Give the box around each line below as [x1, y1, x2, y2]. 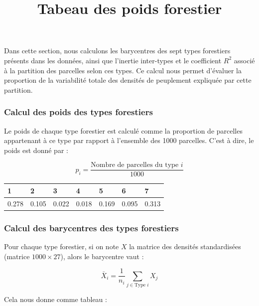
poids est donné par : [4, 145, 68, 155]
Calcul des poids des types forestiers [4, 106, 153, 118]
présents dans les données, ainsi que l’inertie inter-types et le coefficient [4, 55, 222, 65]
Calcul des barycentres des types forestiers [4, 221, 179, 234]
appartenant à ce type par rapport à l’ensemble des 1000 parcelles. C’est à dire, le [4, 135, 254, 146]
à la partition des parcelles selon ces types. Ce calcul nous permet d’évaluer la [4, 65, 242, 75]
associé [234, 55, 255, 65]
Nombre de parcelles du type [91, 161, 179, 169]
